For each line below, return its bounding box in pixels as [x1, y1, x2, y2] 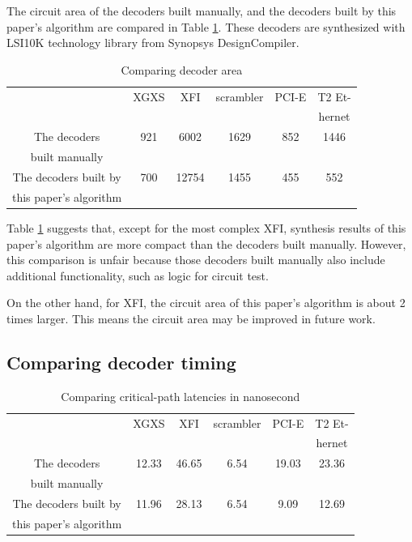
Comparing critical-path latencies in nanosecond [61, 387, 300, 404]
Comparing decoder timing [6, 349, 236, 374]
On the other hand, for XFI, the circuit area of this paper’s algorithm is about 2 [6, 294, 406, 311]
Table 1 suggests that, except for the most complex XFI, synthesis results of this [6, 219, 406, 236]
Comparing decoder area [121, 61, 243, 78]
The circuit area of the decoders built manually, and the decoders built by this [6, 2, 397, 19]
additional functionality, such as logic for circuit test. [6, 267, 269, 284]
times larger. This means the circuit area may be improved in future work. [6, 309, 376, 326]
